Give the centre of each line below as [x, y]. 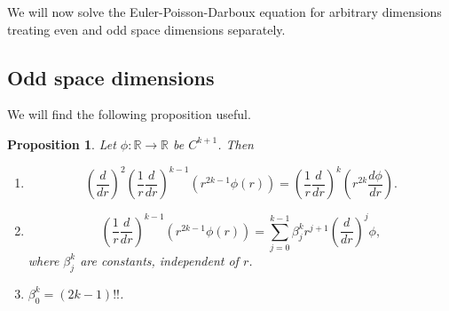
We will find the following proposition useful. [129, 114]
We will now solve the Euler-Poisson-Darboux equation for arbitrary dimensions [224, 12]
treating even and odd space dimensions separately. [146, 29]
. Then [236, 144]
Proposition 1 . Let [62, 144]
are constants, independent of [159, 260]
